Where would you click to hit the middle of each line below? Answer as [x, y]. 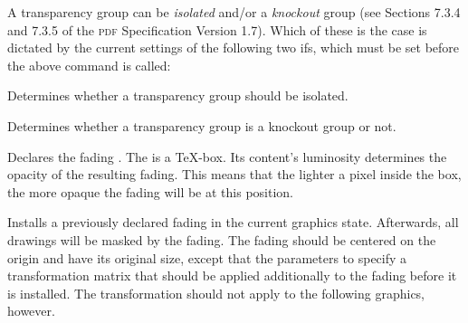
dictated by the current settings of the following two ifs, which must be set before [234, 47]
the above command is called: [89, 65]
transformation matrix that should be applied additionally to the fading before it [232, 275]
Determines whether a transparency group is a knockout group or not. [202, 125]
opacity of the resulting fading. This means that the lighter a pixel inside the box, [234, 174]
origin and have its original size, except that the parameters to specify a [207, 257]
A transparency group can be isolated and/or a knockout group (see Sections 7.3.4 [234, 12]
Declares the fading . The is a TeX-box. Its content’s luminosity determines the [227, 156]
